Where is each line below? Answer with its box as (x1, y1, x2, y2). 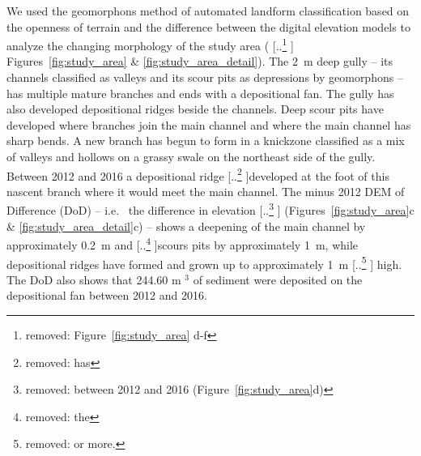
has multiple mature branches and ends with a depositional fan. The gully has (6, 84, 394, 101)
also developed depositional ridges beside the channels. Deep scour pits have (6, 100, 384, 117)
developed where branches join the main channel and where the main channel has (6, 116, 411, 133)
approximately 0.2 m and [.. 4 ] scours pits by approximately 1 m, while (6, 234, 359, 253)
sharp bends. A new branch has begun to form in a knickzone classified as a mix (6, 132, 405, 149)
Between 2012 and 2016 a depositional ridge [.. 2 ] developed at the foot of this (6, 164, 389, 184)
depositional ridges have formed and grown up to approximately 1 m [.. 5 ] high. (6, 253, 402, 272)
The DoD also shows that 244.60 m (6, 271, 181, 288)
